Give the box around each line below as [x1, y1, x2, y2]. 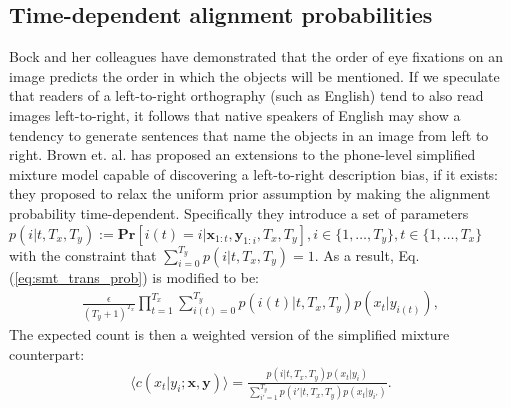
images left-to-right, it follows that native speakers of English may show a [9, 104, 461, 125]
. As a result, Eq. [314, 244, 420, 265]
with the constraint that [9, 244, 157, 265]
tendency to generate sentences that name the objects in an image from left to [9, 124, 489, 145]
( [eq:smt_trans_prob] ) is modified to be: [9, 266, 260, 287]
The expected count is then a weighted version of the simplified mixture [9, 324, 450, 345]
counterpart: [9, 343, 85, 364]
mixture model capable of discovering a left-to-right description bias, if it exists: [9, 163, 498, 184]
